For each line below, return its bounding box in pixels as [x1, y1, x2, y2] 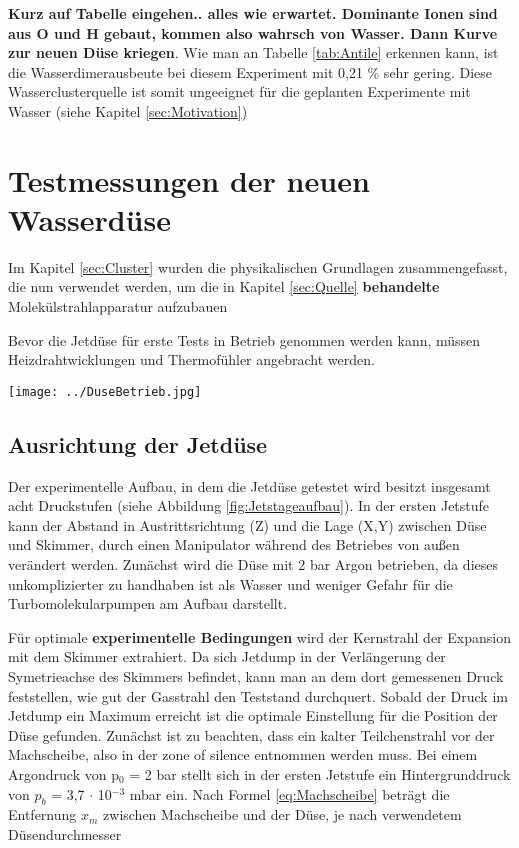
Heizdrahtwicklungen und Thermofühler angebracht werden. [8, 349, 375, 370]
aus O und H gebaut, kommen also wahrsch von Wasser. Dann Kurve [8, 22, 498, 43]
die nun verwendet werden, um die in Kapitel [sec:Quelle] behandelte [8, 276, 440, 297]
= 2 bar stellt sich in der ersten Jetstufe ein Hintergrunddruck [129, 764, 511, 785]
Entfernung [8, 804, 77, 825]
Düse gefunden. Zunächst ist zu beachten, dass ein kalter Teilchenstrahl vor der [8, 724, 495, 745]
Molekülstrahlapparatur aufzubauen [8, 296, 228, 317]
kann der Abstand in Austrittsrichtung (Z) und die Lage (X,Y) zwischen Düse [8, 514, 487, 535]
